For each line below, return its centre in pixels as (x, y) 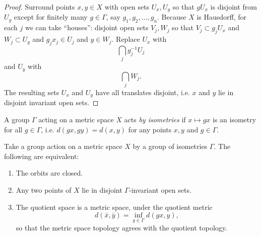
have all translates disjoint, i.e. (143, 92)
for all (13, 129)
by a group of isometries (170, 146)
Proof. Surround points (40, 7)
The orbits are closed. (49, 173)
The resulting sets (32, 92)
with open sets (127, 7)
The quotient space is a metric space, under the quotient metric (114, 207)
